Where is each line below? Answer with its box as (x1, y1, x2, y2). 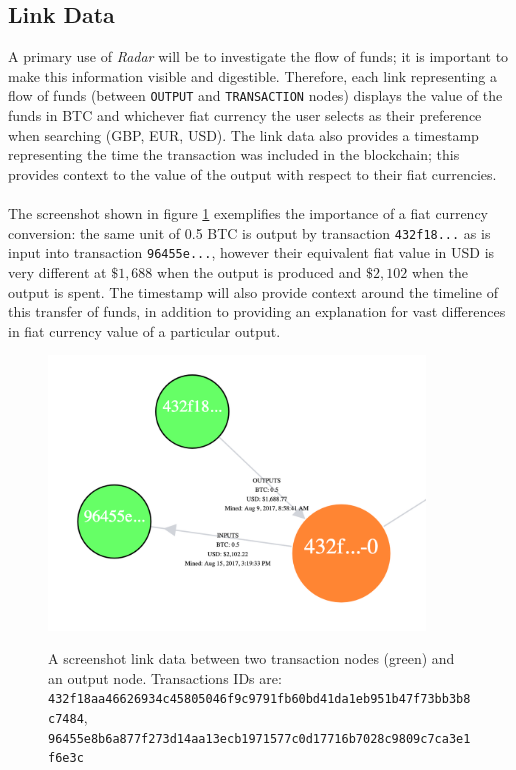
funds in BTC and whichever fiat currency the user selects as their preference (8, 105, 482, 126)
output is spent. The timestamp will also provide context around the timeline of (8, 281, 498, 302)
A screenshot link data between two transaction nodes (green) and (48, 648, 455, 669)
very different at (8, 261, 107, 282)
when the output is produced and (157, 261, 362, 282)
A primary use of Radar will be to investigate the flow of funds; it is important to (8, 46, 509, 67)
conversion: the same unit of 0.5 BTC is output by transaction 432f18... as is (8, 222, 491, 243)
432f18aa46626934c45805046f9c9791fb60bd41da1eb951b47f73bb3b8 (48, 692, 471, 707)
